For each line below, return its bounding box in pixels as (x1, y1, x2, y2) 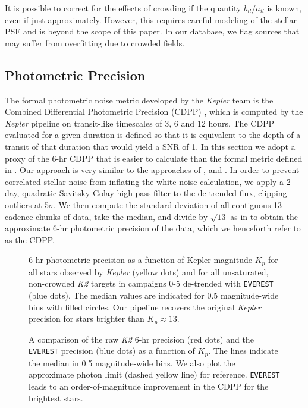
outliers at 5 (5, 198, 49, 211)
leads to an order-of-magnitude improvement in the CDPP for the (29, 379, 269, 392)
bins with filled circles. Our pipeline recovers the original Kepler (29, 300, 261, 313)
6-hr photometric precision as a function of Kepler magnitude (29, 253, 252, 266)
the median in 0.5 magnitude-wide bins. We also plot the (29, 356, 235, 369)
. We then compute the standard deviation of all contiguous (54, 198, 271, 211)
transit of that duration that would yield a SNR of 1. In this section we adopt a (5, 140, 296, 152)
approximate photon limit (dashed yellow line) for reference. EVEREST (29, 368, 280, 381)
